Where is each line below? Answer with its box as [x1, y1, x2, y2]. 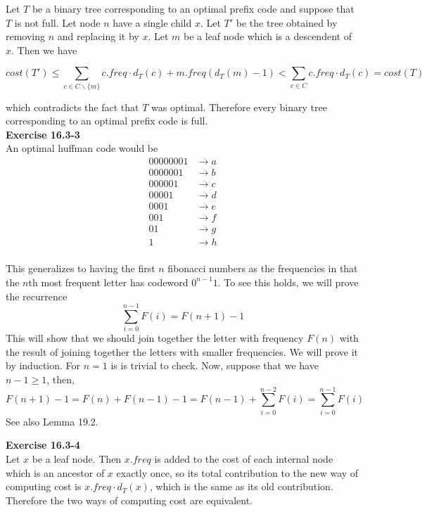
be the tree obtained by [236, 15, 338, 30]
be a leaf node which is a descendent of [184, 29, 352, 44]
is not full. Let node [14, 15, 101, 30]
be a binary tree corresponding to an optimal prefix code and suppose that [32, 1, 355, 15]
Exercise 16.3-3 [6, 127, 80, 141]
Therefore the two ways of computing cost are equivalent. [6, 492, 253, 507]
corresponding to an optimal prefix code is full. [6, 113, 208, 128]
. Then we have [11, 42, 77, 57]
